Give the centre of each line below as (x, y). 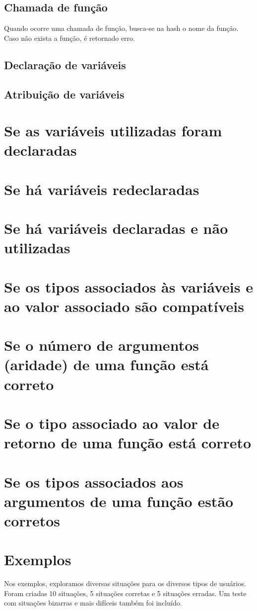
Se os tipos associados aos (94, 481)
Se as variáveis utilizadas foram (113, 131)
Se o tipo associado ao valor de (112, 423)
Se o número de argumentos (101, 345)
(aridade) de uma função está (106, 364)
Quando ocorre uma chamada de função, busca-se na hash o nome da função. (121, 28)
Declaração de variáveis (65, 64)
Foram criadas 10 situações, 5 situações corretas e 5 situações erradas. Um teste (125, 593)
